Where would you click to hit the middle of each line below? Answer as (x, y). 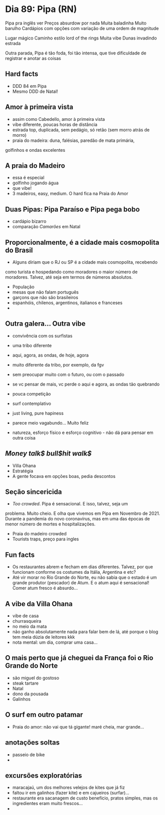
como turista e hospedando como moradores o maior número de (71, 272)
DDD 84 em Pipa (29, 86)
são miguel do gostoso (36, 678)
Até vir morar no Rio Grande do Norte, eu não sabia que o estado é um (84, 577)
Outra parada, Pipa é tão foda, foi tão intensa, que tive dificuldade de (76, 53)
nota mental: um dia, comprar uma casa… (55, 642)
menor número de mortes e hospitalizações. (50, 524)
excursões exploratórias (43, 775)
